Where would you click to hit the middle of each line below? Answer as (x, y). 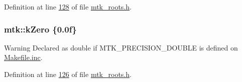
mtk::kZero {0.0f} (40, 29)
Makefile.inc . (23, 57)
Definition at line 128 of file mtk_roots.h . (68, 6)
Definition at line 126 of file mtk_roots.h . (68, 74)
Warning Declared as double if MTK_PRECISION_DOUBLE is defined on (121, 47)
